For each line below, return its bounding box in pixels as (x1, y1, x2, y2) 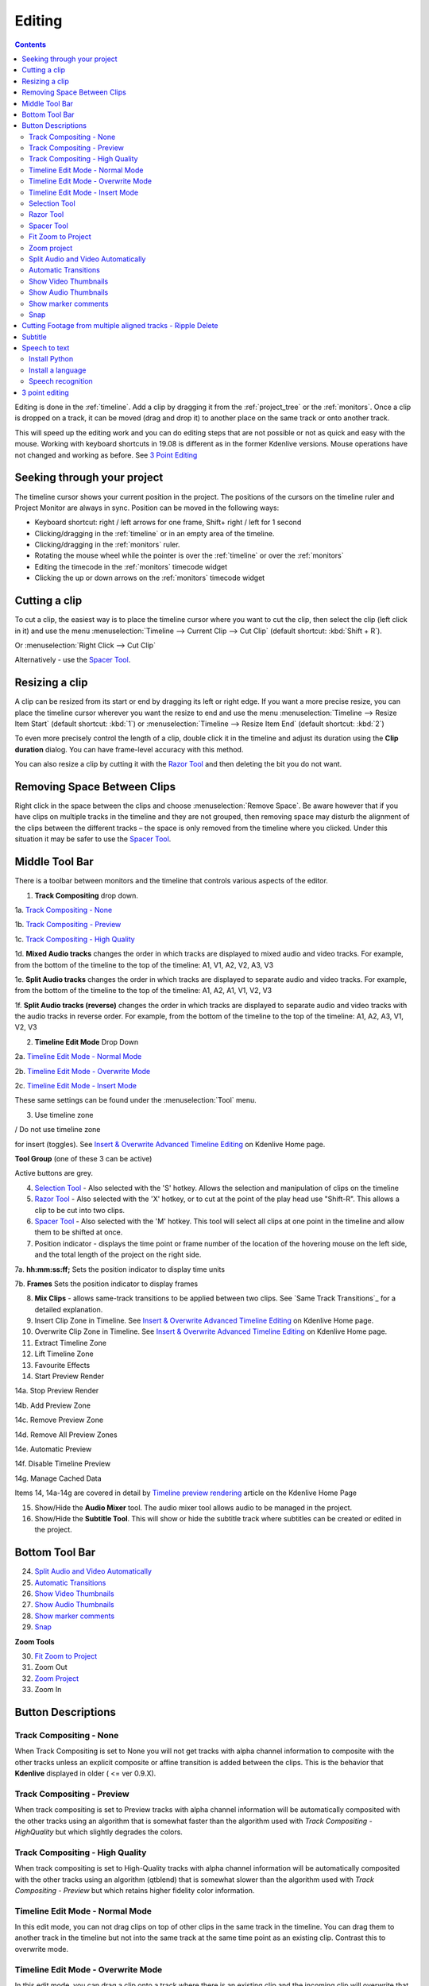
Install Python (29, 354, 74, 364)
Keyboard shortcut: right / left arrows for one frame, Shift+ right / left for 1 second (34, 517, 302, 527)
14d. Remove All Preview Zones (14, 1430, 118, 1439)
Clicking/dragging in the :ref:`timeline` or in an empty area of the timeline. (34, 528, 275, 538)
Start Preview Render (34, 1371, 105, 1381)
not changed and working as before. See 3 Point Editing (14, 450, 198, 460)
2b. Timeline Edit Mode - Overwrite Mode (14, 1066, 151, 1076)
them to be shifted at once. (34, 1227, 123, 1237)
